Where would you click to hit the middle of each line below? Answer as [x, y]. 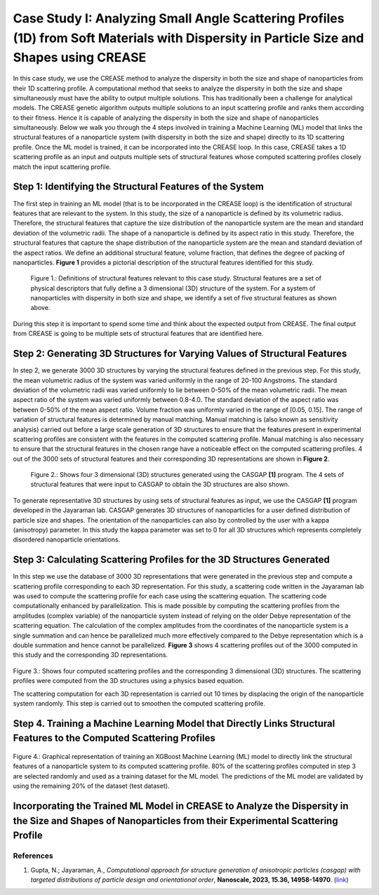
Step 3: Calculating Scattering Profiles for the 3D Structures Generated [171, 560]
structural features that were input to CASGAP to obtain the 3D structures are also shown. [160, 485]
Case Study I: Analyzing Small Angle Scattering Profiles [179, 18]
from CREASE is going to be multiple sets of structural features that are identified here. [138, 334]
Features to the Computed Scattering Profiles [114, 738]
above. [40, 308]
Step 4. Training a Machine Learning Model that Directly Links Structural [174, 724]
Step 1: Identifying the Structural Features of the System [139, 187]
